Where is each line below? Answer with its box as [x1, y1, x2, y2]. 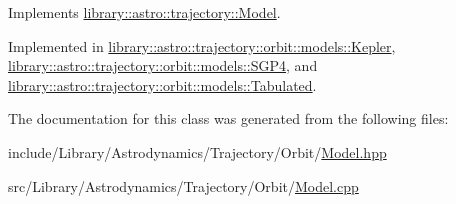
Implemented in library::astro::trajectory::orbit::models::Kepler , [8, 35, 396, 56]
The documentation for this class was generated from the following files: [8, 108, 449, 129]
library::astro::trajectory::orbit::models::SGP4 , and [8, 55, 318, 76]
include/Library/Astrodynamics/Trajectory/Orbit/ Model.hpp [8, 141, 387, 162]
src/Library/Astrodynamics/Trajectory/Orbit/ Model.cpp [8, 175, 359, 196]
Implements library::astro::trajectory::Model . [8, 2, 281, 22]
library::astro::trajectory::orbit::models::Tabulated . [8, 74, 317, 95]
